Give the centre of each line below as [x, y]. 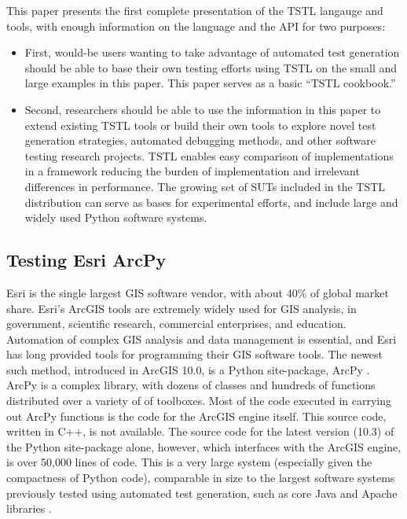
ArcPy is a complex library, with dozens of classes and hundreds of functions [191, 385]
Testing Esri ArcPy [86, 260]
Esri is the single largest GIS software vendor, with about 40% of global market [198, 292]
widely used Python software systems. [116, 217]
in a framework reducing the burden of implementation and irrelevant [192, 171]
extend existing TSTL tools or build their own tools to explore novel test [200, 125]
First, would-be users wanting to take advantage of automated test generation [212, 52]
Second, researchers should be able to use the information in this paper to [203, 109]
